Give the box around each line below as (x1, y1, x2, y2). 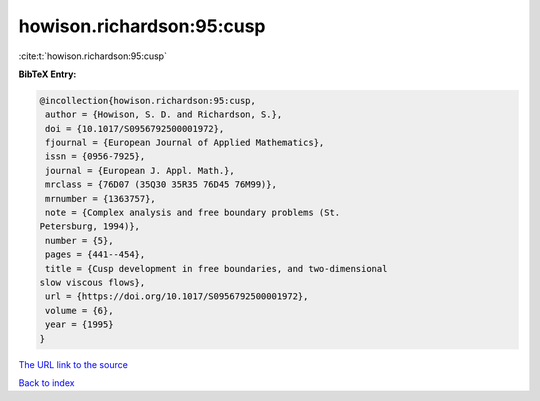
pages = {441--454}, (45, 249, 146, 260)
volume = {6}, (45, 305, 114, 316)
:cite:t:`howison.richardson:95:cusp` (18, 50, 167, 62)
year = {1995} (45, 319, 114, 330)
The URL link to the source (18, 358, 129, 370)
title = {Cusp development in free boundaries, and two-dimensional (45, 263, 388, 274)
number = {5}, (45, 235, 114, 246)
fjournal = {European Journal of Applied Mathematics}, (45, 137, 325, 149)
